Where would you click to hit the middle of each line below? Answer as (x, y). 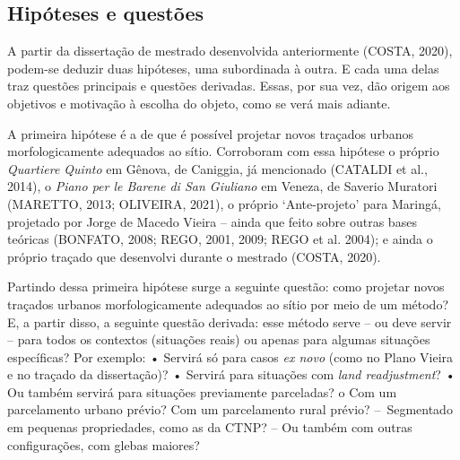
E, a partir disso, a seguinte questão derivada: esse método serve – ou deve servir (230, 321)
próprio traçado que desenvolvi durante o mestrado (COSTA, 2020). (194, 256)
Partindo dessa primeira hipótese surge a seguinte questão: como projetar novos (226, 286)
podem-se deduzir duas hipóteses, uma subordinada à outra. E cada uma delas (223, 68)
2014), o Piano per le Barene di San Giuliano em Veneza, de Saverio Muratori (222, 186)
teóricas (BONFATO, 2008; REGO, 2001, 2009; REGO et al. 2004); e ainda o (220, 239)
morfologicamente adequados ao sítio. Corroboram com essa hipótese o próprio (223, 151)
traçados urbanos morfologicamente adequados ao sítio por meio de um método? (228, 304)
